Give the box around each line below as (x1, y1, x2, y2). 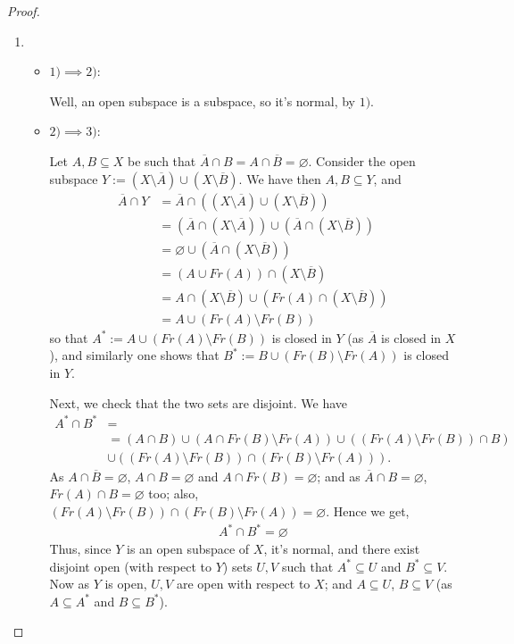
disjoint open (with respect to (49, 556, 212, 575)
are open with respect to (176, 574, 311, 593)
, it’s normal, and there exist (263, 539, 420, 558)
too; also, (148, 484, 199, 503)
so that (49, 328, 88, 347)
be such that (127, 151, 196, 170)
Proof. (7, 2, 40, 20)
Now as (49, 574, 89, 593)
